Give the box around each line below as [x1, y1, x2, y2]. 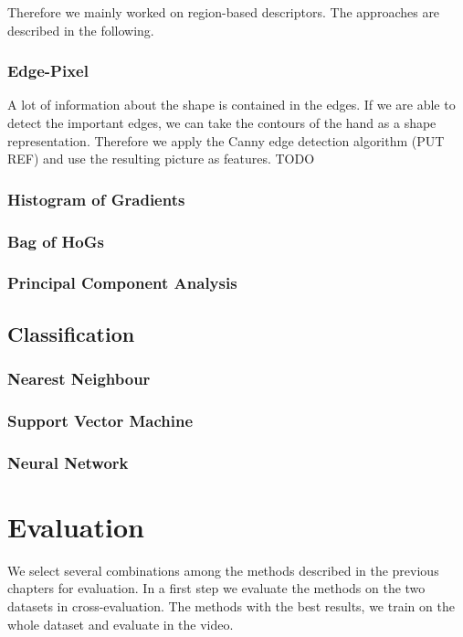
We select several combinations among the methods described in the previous [7, 560, 439, 579]
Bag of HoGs [7, 229, 104, 252]
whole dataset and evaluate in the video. [7, 614, 234, 633]
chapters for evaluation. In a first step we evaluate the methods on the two [7, 579, 426, 598]
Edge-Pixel [7, 59, 89, 82]
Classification [7, 319, 135, 347]
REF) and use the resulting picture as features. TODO [7, 149, 315, 168]
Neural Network [7, 451, 129, 473]
